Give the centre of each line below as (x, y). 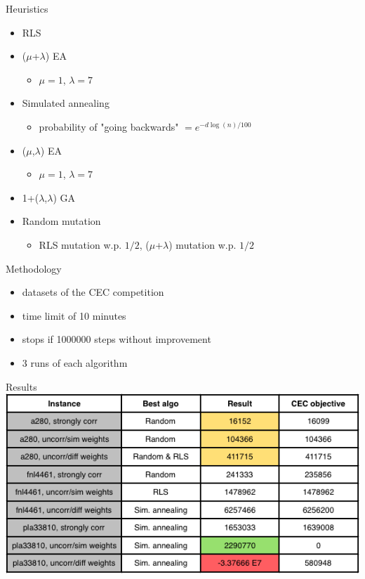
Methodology (34, 268)
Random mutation (61, 221)
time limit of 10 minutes (74, 315)
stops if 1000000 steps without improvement (117, 339)
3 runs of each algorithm (75, 362)
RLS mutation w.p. (80, 244)
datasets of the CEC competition (93, 292)
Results (21, 386)
